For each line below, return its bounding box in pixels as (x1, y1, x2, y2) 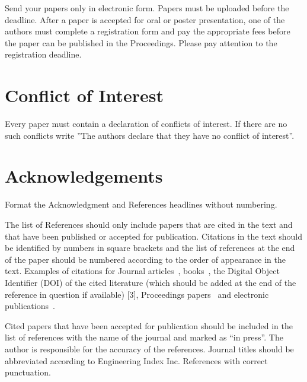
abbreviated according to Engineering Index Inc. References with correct (5, 354, 268, 367)
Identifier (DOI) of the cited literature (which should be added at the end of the (5, 276, 296, 288)
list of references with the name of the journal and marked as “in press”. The (5, 331, 283, 343)
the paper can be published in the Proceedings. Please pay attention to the (5, 36, 277, 49)
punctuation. (5, 366, 51, 378)
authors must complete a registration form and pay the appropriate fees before (5, 25, 290, 37)
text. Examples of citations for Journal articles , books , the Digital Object (5, 265, 280, 277)
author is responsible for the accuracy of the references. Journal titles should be (5, 342, 294, 355)
